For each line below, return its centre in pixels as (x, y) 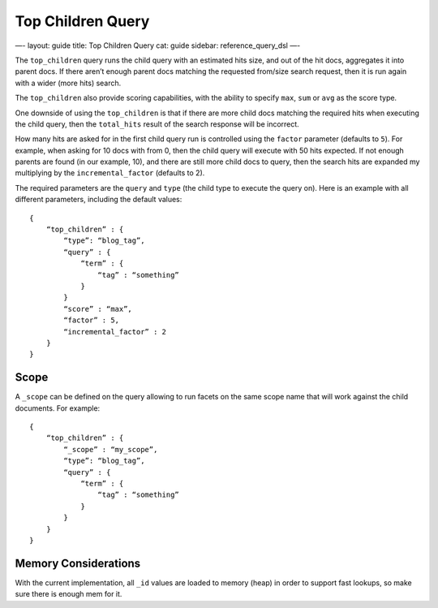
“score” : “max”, (98, 309)
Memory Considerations (78, 563)
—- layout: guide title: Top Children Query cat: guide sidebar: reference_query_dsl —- (158, 45)
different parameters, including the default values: (99, 200)
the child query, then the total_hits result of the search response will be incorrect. (157, 124)
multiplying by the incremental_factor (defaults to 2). (110, 173)
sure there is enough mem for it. (69, 594)
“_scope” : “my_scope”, (111, 449)
